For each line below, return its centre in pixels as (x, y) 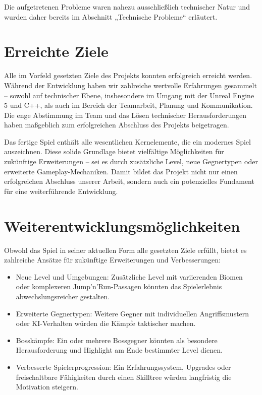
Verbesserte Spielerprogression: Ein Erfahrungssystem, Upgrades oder (123, 367)
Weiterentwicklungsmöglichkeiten (122, 225)
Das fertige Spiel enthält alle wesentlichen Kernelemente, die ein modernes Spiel (127, 141)
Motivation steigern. (47, 387)
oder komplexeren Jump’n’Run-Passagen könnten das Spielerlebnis (119, 286)
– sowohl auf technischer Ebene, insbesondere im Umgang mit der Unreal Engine (129, 95)
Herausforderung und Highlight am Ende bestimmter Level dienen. (119, 350)
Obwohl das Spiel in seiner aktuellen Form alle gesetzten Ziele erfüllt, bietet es (125, 250)
